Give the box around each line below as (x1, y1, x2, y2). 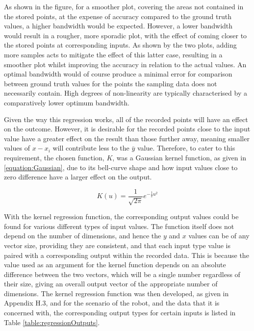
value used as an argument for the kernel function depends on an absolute (4, 259, 226, 270)
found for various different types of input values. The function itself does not (4, 221, 234, 231)
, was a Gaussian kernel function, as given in (112, 152, 246, 162)
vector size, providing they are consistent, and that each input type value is (4, 240, 231, 250)
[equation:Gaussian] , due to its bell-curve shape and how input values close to (4, 162, 238, 172)
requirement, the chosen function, (4, 152, 104, 162)
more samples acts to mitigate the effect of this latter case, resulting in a (4, 49, 223, 59)
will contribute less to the (52, 143, 129, 153)
